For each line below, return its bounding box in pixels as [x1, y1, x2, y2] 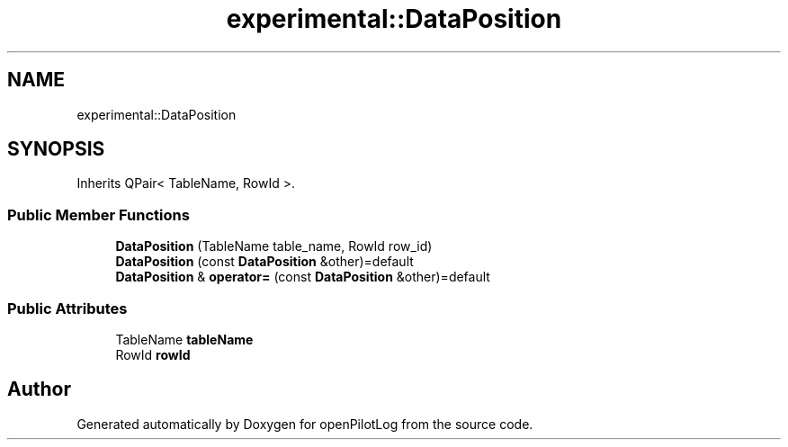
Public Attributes [7, 299, 128, 317]
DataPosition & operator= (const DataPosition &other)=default [115, 269, 490, 285]
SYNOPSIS [7, 138, 105, 161]
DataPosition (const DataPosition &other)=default [115, 254, 414, 270]
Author [7, 378, 71, 401]
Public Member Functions [7, 205, 190, 224]
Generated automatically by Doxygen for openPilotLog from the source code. [76, 416, 533, 432]
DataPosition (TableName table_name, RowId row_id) [115, 238, 433, 255]
